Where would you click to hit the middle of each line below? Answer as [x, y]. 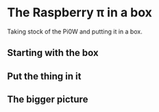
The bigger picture [48, 99]
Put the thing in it [44, 76]
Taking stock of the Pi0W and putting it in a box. [75, 31]
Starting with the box [53, 53]
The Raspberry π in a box [80, 13]
